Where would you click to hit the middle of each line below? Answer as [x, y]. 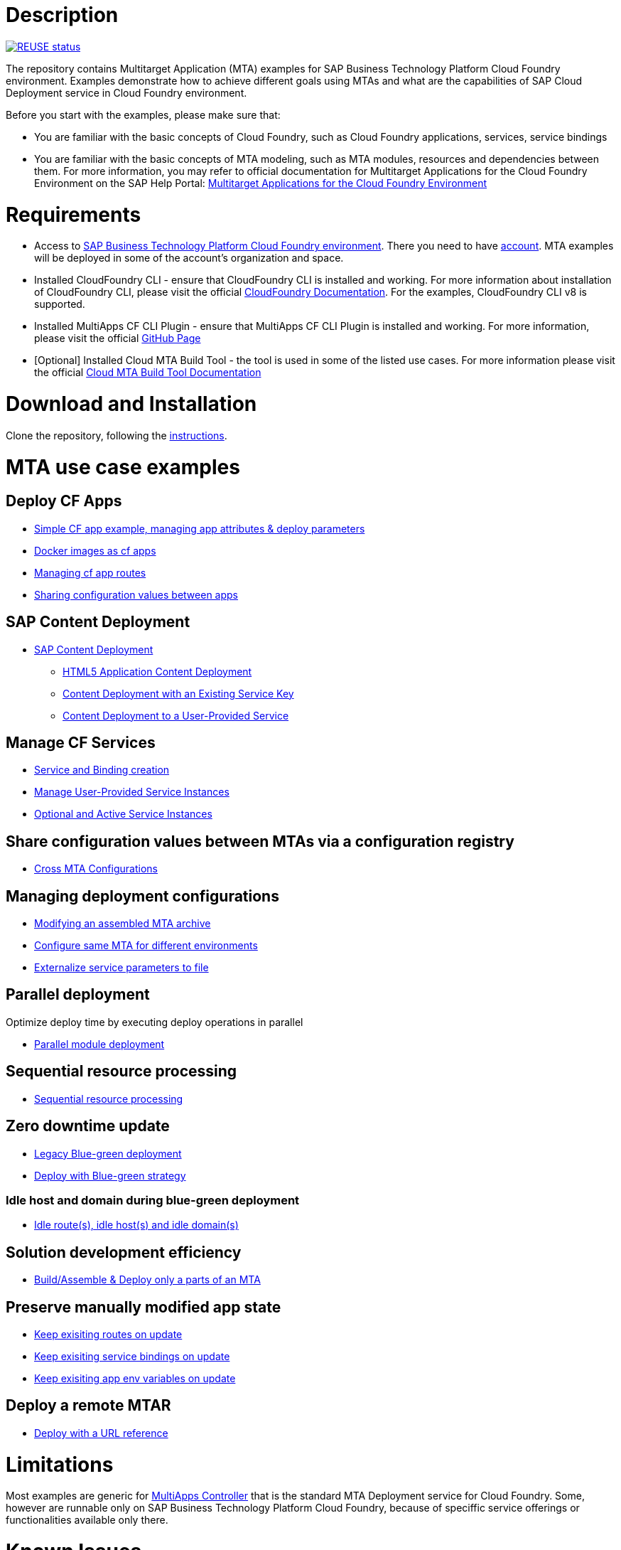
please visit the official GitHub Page [118, 338]
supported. [60, 304]
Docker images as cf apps [95, 550]
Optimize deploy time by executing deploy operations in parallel [155, 1022]
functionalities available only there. [87, 1520]
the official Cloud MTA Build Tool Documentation [148, 373]
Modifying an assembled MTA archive [123, 924]
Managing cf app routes [90, 572]
